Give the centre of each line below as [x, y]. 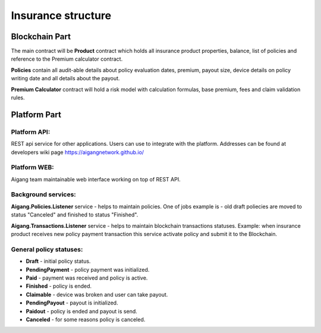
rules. [18, 98]
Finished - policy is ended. [59, 286]
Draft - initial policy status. [58, 261]
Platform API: [31, 132]
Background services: [44, 194]
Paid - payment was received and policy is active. [87, 278]
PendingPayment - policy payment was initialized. [88, 269]
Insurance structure [61, 15]
